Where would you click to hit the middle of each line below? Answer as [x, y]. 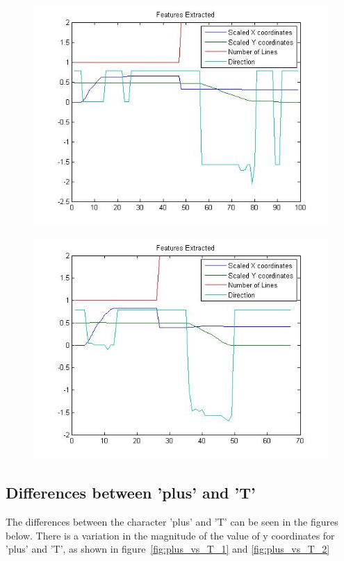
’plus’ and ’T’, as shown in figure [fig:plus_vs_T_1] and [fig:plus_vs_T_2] [168, 549]
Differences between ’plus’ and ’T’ [131, 493]
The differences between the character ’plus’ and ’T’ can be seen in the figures [172, 522]
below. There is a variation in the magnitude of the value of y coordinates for [170, 535]
